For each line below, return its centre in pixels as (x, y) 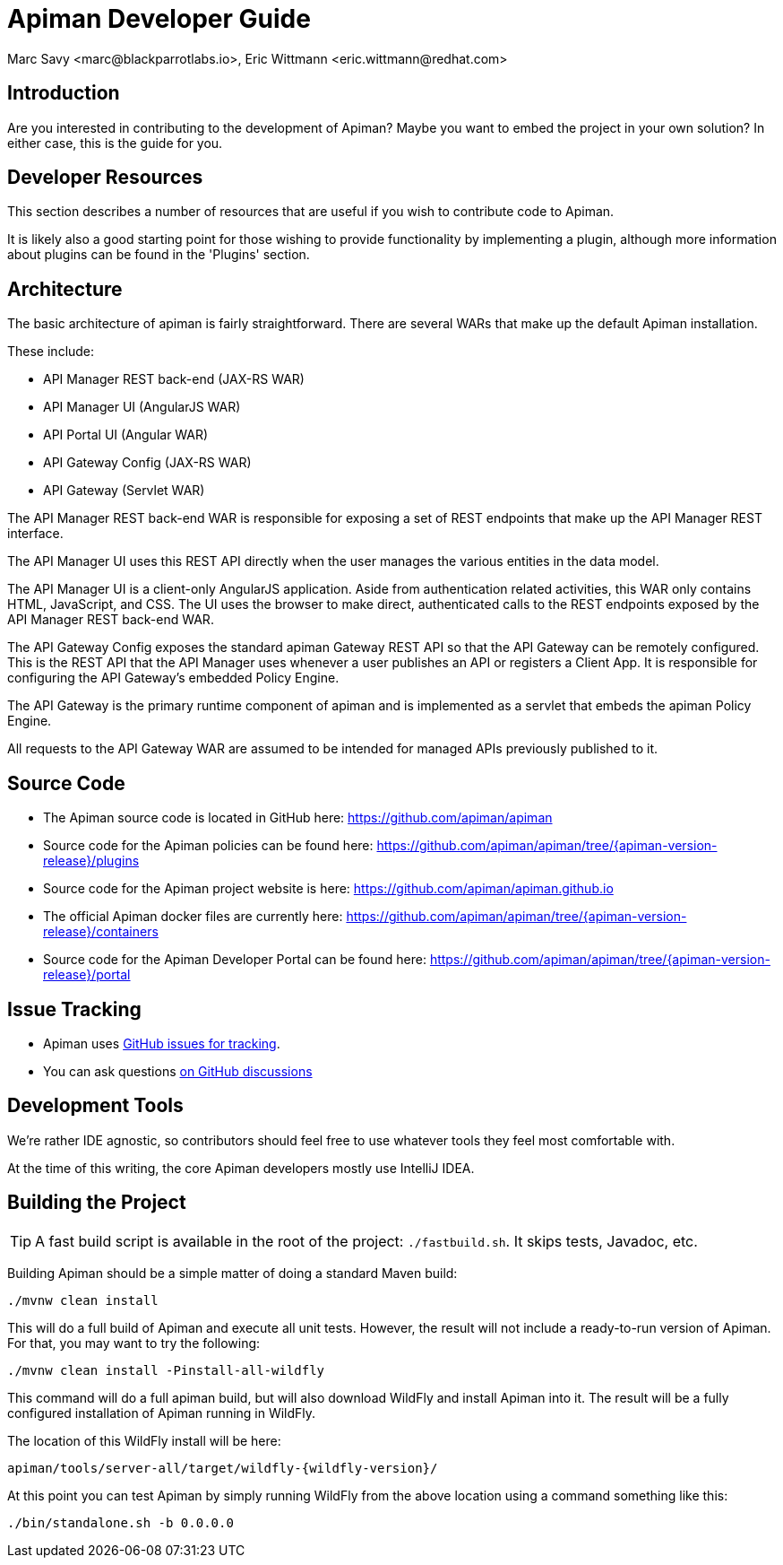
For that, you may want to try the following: (134, 1343)
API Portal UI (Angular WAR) (126, 435)
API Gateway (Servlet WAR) (124, 491)
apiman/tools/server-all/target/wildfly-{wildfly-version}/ (223, 1468)
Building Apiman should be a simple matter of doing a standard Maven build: (232, 1273)
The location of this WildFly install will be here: (144, 1440)
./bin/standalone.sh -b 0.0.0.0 (120, 1522)
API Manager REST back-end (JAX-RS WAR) (174, 379)
